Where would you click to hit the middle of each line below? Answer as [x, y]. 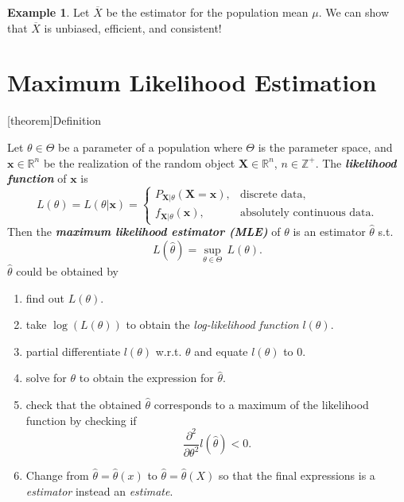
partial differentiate [73, 351]
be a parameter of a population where [150, 147]
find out [45, 297]
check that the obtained [84, 404]
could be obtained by [67, 270]
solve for [46, 378]
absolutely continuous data [305, 213]
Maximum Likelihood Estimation [192, 82]
